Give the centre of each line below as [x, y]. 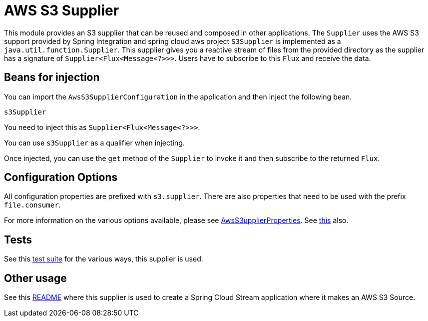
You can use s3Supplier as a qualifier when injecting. [94, 142]
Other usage [35, 278]
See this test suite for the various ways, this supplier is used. [104, 259]
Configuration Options [61, 177]
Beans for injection [52, 77]
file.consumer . [32, 205]
